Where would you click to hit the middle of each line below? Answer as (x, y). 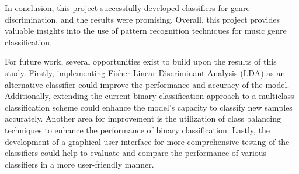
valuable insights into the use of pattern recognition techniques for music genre (146, 31)
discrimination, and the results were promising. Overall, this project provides (142, 19)
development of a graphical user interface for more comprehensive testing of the (147, 141)
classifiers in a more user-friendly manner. (79, 164)
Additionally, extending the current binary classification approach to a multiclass (149, 96)
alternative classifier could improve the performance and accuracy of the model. (147, 84)
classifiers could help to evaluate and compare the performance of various (136, 153)
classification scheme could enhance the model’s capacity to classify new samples (149, 107)
